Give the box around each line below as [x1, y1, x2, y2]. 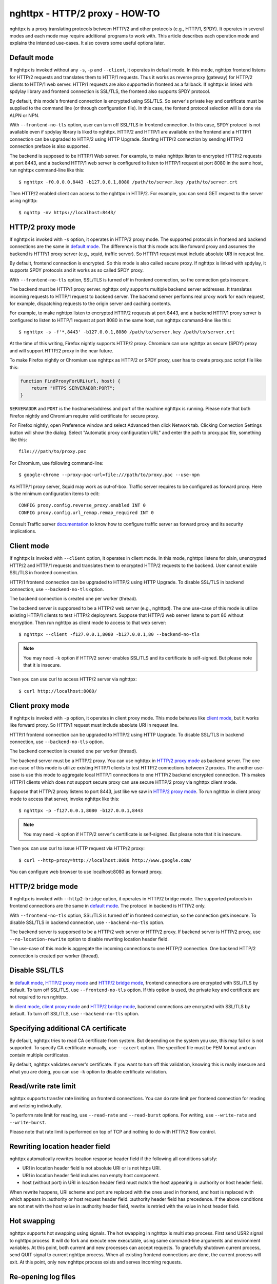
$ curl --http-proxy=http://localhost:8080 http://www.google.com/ [18, 857, 192, 863]
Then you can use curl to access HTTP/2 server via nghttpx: [9, 676, 137, 683]
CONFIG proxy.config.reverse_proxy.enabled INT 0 [18, 502, 146, 508]
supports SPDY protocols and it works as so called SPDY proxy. [9, 267, 144, 273]
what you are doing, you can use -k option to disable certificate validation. [9, 1068, 168, 1074]
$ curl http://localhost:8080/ [18, 688, 97, 694]
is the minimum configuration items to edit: [9, 490, 100, 497]
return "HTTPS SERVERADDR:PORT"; [31, 385, 115, 391]
